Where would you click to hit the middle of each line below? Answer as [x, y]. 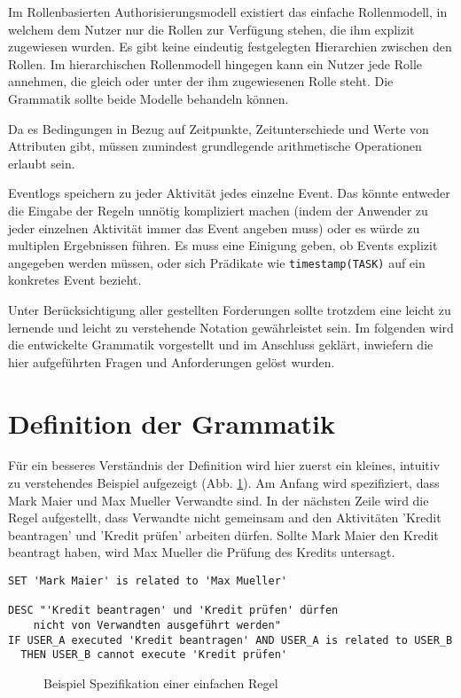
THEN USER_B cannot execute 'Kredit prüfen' [154, 655]
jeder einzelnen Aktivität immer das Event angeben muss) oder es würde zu [214, 227]
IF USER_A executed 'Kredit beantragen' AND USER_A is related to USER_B [230, 640]
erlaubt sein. [42, 163]
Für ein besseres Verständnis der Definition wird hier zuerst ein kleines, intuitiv [224, 465]
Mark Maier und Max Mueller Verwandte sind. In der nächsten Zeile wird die [219, 500]
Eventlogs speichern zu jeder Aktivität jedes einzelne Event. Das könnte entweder [229, 193]
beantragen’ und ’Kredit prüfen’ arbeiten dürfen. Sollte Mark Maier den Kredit [223, 534]
